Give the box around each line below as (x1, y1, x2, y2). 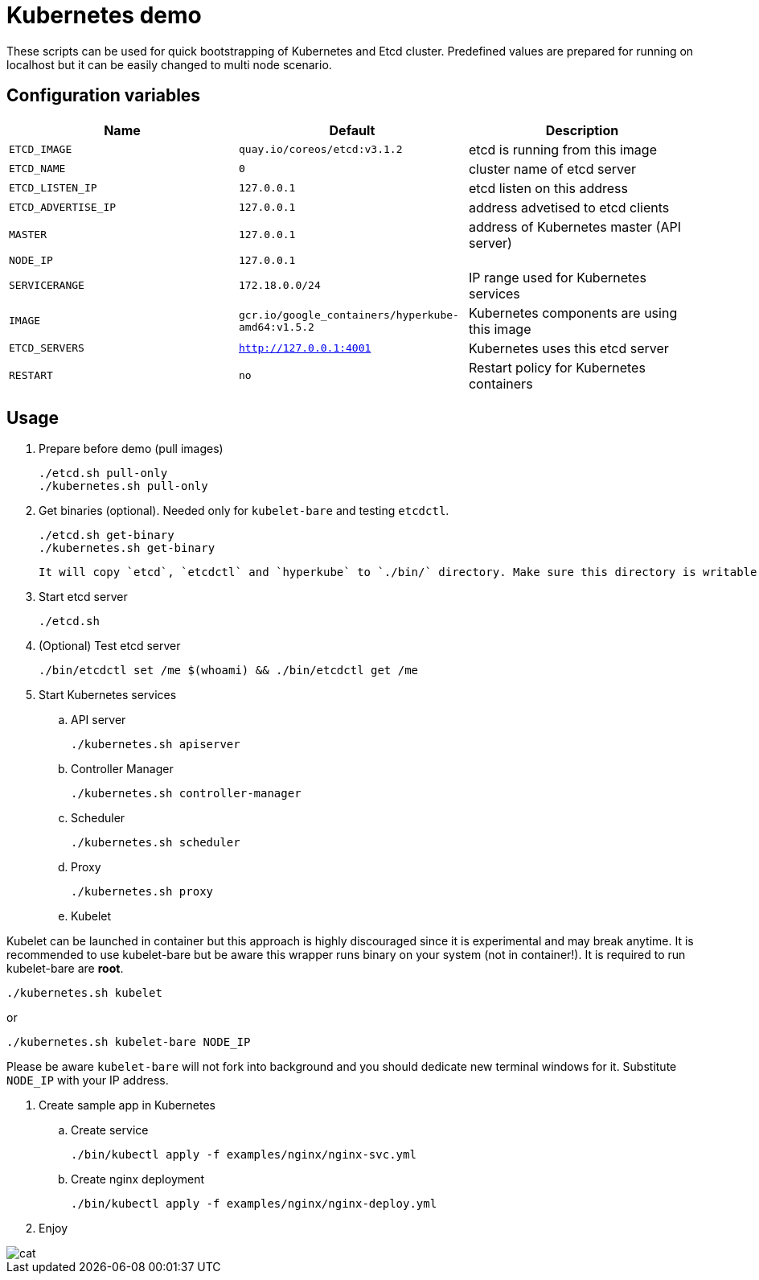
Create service (71, 1123, 149, 1138)
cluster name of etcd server (468, 160, 637, 177)
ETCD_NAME (9, 163, 66, 175)
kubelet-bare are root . (6, 961, 124, 976)
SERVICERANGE (9, 279, 84, 292)
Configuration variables (6, 85, 201, 106)
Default (329, 121, 375, 138)
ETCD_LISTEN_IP (9, 182, 97, 195)
